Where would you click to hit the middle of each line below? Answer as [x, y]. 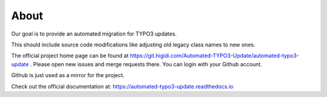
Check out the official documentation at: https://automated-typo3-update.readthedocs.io [122, 86]
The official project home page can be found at [70, 56]
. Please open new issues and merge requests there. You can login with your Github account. [146, 64]
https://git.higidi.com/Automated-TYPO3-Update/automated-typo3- [215, 56]
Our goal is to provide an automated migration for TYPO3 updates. [94, 34]
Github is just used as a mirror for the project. [68, 75]
